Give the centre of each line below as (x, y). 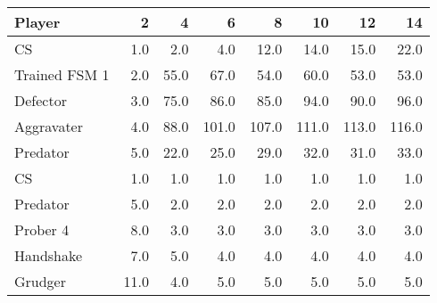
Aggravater (49, 126)
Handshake (49, 255)
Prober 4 (42, 229)
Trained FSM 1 (62, 74)
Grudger (41, 281)
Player (37, 22)
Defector (41, 100)
